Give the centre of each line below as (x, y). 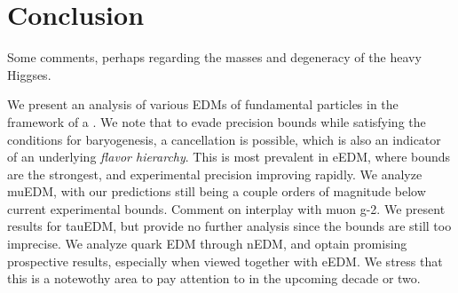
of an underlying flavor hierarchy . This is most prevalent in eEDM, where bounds (229, 157)
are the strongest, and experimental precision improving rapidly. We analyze (215, 174)
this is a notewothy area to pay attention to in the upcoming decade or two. (214, 278)
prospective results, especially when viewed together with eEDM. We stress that (225, 261)
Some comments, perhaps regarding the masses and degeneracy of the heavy (214, 57)
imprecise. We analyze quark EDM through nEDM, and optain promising (207, 244)
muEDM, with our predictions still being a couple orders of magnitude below (217, 191)
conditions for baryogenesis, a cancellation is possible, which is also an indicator (224, 139)
